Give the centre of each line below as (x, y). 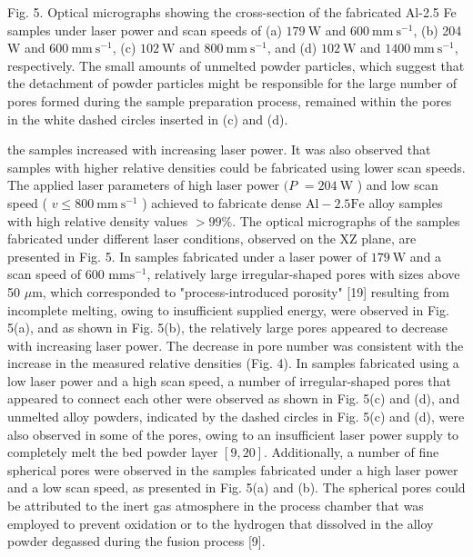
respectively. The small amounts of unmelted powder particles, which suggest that (236, 65)
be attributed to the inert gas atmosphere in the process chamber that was (216, 506)
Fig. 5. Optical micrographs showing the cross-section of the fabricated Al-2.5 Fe (232, 12)
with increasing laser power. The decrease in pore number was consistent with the (236, 345)
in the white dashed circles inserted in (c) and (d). (148, 119)
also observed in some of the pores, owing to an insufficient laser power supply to (233, 434)
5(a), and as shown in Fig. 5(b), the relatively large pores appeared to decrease (228, 328)
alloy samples (406, 202)
